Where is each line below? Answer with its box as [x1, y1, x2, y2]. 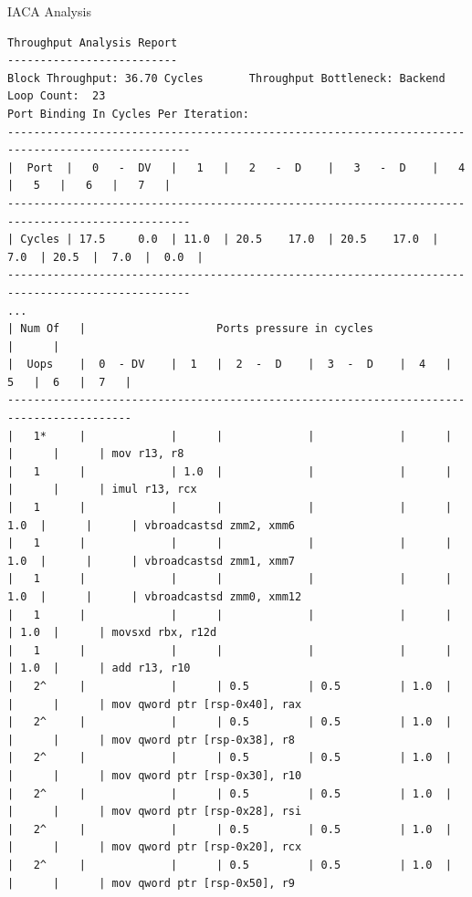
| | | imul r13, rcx [7, 483, 197, 496]
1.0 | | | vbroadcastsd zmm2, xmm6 [7, 518, 295, 532]
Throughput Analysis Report [7, 36, 178, 49]
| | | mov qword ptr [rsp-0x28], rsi [7, 805, 302, 819]
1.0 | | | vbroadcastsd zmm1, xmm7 [7, 554, 295, 568]
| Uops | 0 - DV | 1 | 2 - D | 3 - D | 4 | [7, 358, 452, 371]
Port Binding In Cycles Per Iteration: [7, 107, 249, 120]
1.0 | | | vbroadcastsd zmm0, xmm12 [7, 590, 302, 603]
